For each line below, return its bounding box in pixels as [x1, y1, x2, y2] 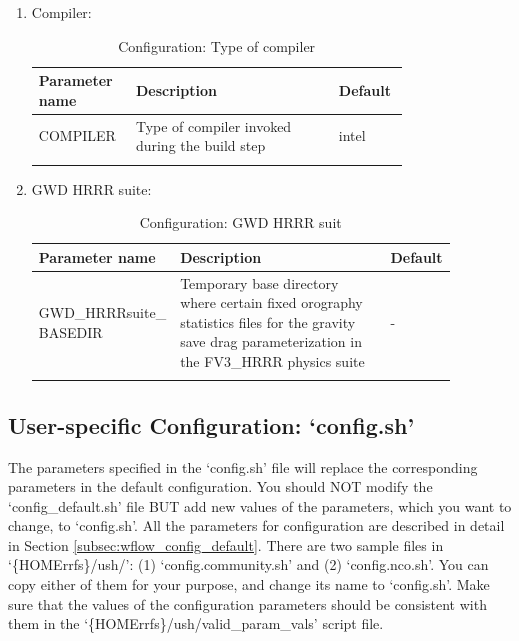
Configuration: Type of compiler [118, 35, 316, 56]
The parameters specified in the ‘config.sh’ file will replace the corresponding [8, 456, 478, 477]
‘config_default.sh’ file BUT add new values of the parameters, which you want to [8, 495, 512, 516]
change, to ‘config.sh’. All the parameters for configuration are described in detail [8, 515, 505, 536]
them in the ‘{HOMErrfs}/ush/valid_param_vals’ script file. [8, 613, 384, 634]
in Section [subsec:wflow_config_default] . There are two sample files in [8, 534, 444, 555]
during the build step [135, 135, 266, 156]
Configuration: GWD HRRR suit [139, 212, 342, 233]
